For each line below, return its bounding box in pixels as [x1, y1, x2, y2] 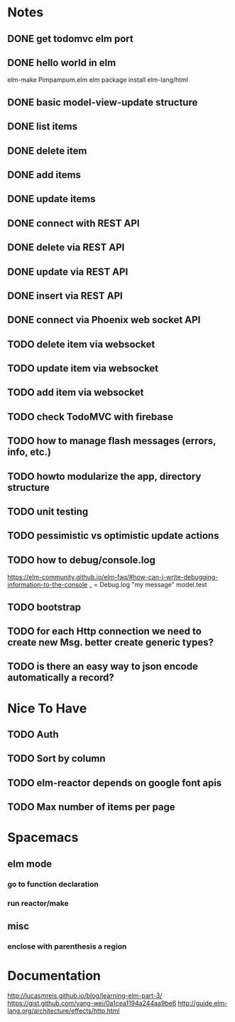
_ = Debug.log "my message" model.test [89, 581, 207, 589]
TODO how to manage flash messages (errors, [7, 435, 217, 447]
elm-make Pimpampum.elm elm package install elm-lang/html [7, 75, 188, 84]
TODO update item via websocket [7, 362, 159, 374]
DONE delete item [7, 144, 87, 157]
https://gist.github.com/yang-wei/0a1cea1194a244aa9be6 [7, 999, 177, 1007]
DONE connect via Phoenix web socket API [7, 314, 201, 326]
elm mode [7, 858, 53, 870]
